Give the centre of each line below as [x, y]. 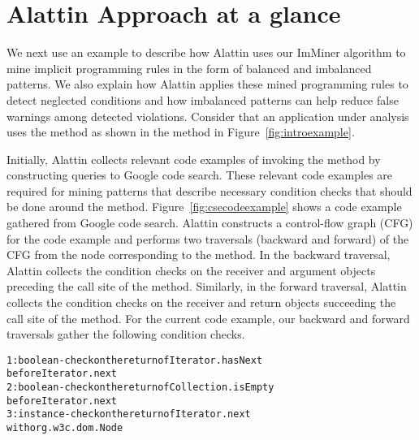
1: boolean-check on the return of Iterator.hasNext [135, 360]
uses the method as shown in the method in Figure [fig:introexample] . [181, 132]
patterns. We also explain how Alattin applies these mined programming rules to [207, 84]
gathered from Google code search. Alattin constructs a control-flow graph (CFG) [210, 223]
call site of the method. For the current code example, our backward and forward [208, 318]
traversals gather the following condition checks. [126, 334]
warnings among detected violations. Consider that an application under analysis [208, 116]
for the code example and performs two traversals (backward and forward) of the [208, 238]
